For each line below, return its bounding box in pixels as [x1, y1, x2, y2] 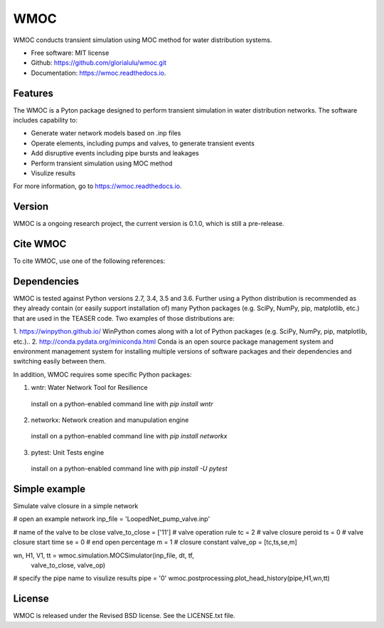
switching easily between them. [13, 357, 106, 366]
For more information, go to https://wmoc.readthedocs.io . [13, 182, 182, 190]
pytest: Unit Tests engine [31, 448, 105, 456]
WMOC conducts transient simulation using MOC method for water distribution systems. [13, 36, 272, 44]
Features [13, 87, 53, 99]
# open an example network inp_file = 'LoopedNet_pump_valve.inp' [13, 515, 210, 523]
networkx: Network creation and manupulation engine [31, 416, 189, 424]
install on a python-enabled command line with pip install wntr [31, 399, 213, 408]
